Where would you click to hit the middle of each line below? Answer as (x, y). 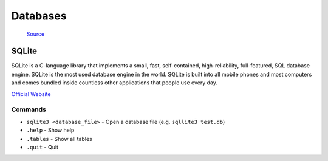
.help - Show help (50, 130)
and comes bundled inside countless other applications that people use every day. (114, 83)
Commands (29, 109)
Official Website (31, 94)
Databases (39, 16)
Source (36, 34)
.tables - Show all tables (59, 139)
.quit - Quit (43, 147)
